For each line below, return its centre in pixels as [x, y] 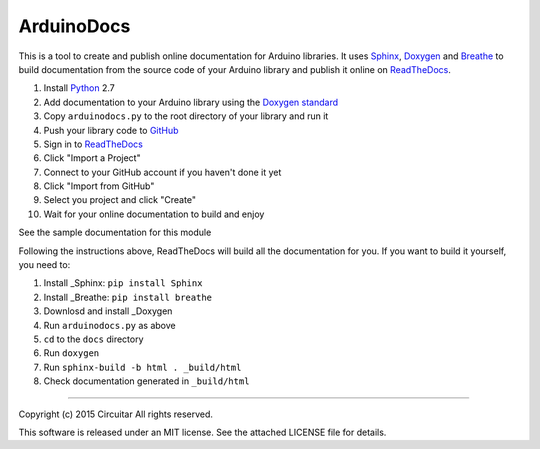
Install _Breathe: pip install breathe [128, 297]
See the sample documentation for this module [115, 232]
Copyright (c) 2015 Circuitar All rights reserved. [116, 414]
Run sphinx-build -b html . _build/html [142, 367]
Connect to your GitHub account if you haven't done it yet [162, 172]
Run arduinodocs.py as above [109, 325]
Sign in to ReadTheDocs [93, 144]
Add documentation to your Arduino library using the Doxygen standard [191, 102]
